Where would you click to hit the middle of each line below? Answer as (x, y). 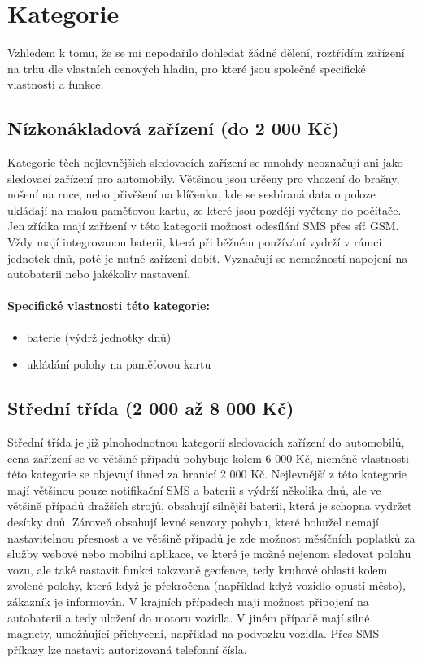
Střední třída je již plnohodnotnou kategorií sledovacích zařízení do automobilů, (206, 442)
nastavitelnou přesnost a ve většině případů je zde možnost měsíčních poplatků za (211, 537)
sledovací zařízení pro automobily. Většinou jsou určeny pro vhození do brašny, (204, 178)
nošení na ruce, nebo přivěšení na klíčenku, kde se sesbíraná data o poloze (191, 194)
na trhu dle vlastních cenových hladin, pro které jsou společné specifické (187, 68)
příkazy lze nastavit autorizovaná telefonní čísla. (127, 649)
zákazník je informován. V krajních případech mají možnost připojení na (188, 601)
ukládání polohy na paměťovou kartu (119, 364)
